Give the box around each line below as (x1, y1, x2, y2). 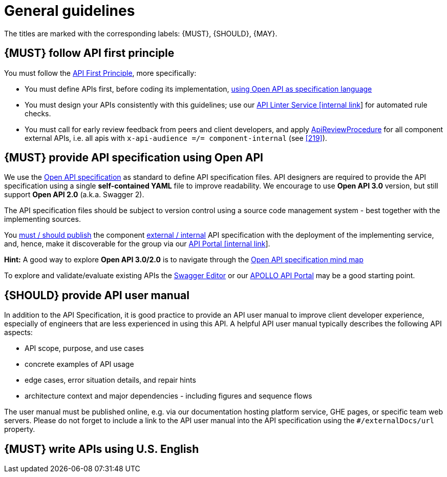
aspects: (4, 328, 33, 337)
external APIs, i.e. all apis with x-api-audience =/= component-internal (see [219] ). (25, 133, 327, 142)
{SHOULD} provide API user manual (4, 288, 189, 302)
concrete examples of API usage (25, 360, 134, 369)
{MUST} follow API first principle (4, 47, 175, 60)
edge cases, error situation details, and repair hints (25, 376, 196, 385)
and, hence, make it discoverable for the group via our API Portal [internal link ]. (4, 239, 270, 248)
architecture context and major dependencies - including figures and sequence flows (25, 391, 312, 401)
